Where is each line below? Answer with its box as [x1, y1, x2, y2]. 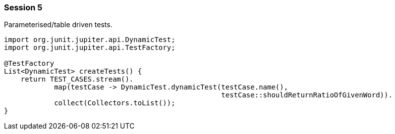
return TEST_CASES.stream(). [20, 75, 134, 84]
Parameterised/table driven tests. [4, 20, 113, 29]
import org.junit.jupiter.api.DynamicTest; [4, 36, 175, 44]
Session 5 [4, 2, 43, 12]
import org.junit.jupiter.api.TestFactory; [4, 44, 175, 52]
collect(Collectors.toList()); [54, 99, 175, 107]
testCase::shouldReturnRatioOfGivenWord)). [221, 91, 393, 99]
